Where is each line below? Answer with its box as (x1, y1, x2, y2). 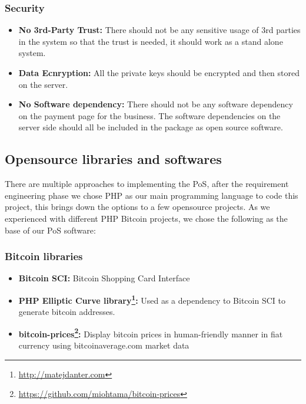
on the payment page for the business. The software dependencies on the (18, 109, 281, 121)
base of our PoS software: (5, 224, 96, 236)
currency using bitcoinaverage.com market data (18, 339, 189, 352)
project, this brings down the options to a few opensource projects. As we (5, 201, 270, 213)
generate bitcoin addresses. (18, 306, 115, 318)
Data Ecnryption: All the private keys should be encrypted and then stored (18, 67, 300, 78)
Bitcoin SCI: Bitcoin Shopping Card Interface (18, 272, 190, 284)
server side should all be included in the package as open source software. (18, 121, 283, 133)
